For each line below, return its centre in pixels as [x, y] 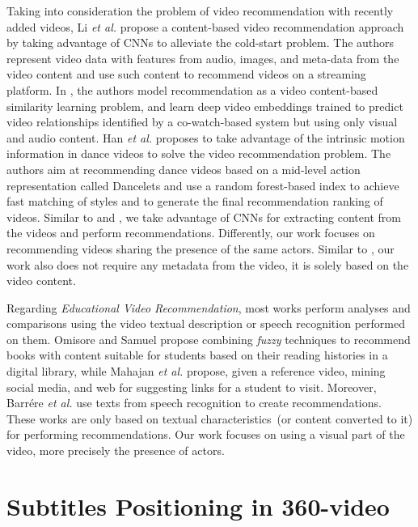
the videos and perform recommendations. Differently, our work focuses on [191, 233]
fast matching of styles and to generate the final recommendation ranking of [195, 201]
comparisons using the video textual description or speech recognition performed [206, 323]
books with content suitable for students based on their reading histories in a [197, 355]
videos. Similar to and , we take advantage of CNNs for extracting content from [204, 217]
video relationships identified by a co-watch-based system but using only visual [202, 122]
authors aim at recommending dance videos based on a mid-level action [184, 169]
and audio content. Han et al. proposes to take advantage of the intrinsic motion [206, 137]
